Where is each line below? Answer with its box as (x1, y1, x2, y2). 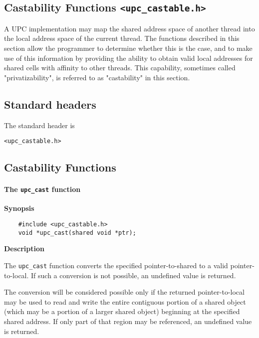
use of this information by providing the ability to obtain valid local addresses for (4, 52, 253, 63)
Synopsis (4, 203, 34, 213)
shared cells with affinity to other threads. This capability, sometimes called (4, 62, 236, 73)
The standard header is (4, 120, 75, 130)
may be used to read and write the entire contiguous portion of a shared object (4, 296, 246, 307)
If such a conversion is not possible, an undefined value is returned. (31, 270, 236, 280)
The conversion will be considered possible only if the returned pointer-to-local (4, 287, 245, 297)
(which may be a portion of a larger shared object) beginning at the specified (4, 306, 240, 317)
